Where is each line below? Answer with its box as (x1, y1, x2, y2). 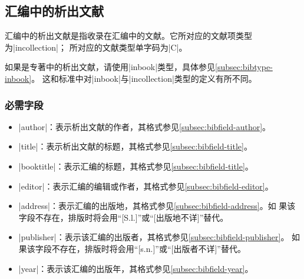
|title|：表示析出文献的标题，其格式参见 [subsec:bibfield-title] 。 (18, 140, 252, 152)
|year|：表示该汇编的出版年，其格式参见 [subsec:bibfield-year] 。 (18, 262, 253, 274)
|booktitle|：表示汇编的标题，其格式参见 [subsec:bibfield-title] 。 (18, 160, 253, 172)
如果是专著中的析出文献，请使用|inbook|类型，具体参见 (5, 61, 216, 73)
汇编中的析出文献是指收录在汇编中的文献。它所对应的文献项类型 (5, 29, 252, 42)
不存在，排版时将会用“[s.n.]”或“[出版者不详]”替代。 (51, 242, 246, 254)
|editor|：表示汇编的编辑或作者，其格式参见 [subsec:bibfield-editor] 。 (18, 180, 273, 192)
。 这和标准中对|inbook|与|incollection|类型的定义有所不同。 (31, 72, 257, 84)
